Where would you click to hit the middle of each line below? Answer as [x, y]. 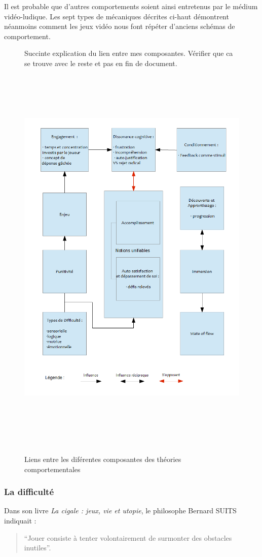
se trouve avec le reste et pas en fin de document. [101, 63]
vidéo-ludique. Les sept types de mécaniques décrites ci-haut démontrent [117, 16]
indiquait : [20, 520]
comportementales [52, 469]
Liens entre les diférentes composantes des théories [103, 459]
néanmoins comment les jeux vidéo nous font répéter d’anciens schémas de [120, 26]
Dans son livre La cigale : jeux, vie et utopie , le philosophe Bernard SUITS [120, 510]
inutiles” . [38, 548]
